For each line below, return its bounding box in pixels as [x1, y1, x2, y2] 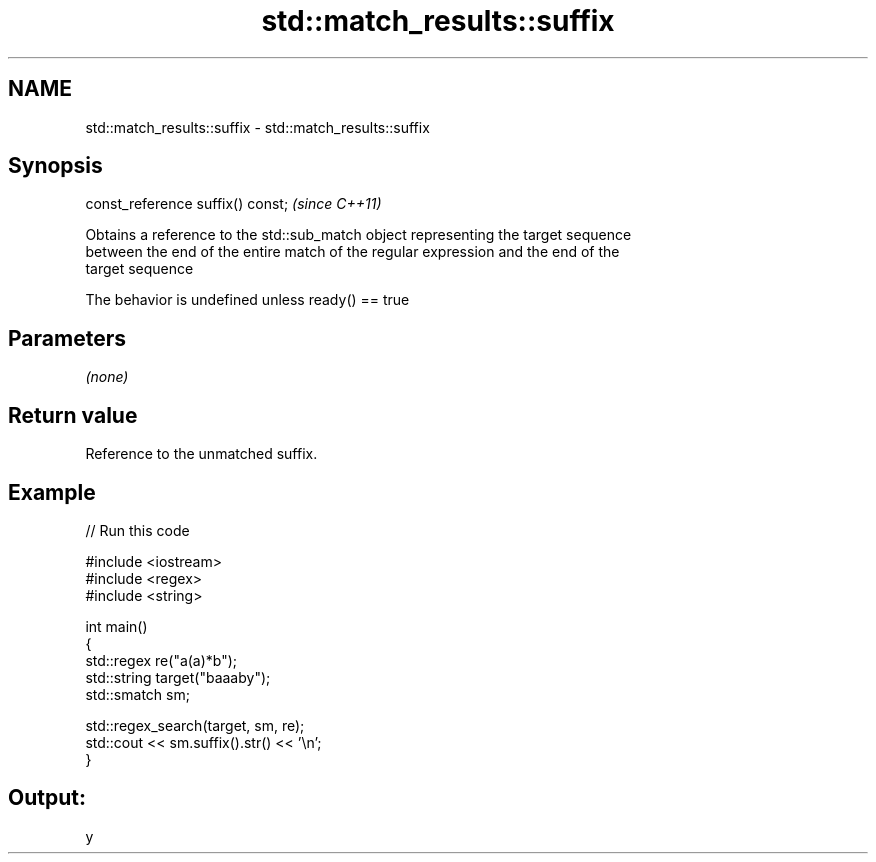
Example [8, 479, 96, 505]
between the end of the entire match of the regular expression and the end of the [85, 243, 620, 261]
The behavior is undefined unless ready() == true [85, 291, 410, 309]
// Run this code [85, 521, 190, 539]
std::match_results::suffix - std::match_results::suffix [85, 118, 430, 136]
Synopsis [8, 153, 103, 179]
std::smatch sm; [85, 685, 190, 703]
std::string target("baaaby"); [85, 668, 271, 686]
